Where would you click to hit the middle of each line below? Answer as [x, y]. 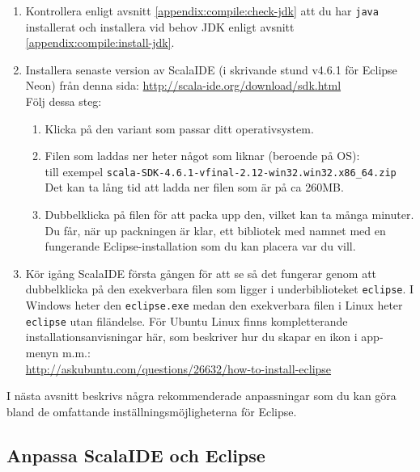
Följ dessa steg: [64, 101]
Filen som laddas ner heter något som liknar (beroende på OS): [202, 156]
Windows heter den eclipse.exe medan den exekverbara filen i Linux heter [214, 305]
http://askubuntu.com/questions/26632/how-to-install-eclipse [178, 368]
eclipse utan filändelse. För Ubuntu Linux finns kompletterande [187, 320]
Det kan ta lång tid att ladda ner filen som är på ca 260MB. [194, 187]
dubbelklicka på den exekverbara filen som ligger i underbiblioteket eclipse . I [220, 289]
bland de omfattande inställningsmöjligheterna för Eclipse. [152, 411]
